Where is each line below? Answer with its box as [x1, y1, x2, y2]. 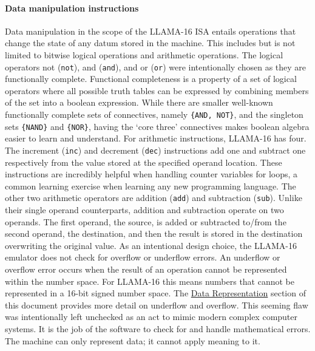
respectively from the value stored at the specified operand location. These [5, 155, 282, 168]
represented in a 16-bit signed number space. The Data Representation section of [5, 287, 306, 299]
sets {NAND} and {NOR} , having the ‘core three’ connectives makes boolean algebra [5, 120, 310, 132]
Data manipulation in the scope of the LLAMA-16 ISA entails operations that [5, 24, 296, 37]
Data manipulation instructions [5, 1, 139, 14]
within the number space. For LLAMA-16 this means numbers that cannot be [5, 274, 295, 287]
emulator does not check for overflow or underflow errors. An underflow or [5, 251, 280, 264]
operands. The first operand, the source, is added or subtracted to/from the [5, 215, 286, 228]
